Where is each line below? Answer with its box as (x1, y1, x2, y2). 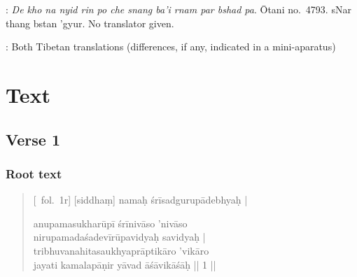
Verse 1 (6, 128, 60, 150)
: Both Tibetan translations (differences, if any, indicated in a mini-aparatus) (6, 39, 336, 54)
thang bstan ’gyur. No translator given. (6, 15, 174, 30)
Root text (6, 164, 62, 182)
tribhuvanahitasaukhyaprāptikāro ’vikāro (33, 243, 209, 257)
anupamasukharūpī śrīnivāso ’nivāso (33, 215, 188, 230)
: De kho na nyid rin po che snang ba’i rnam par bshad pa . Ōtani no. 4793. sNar (6, 2, 351, 16)
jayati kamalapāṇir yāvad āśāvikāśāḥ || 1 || (33, 257, 216, 271)
